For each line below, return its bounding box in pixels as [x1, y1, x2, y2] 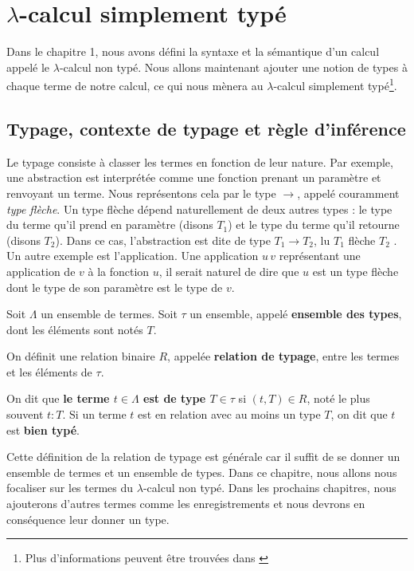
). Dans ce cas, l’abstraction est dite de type [55, 231, 271, 248]
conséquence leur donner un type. [6, 510, 170, 527]
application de [6, 262, 76, 279]
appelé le [6, 58, 50, 75]
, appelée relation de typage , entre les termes [167, 348, 400, 364]
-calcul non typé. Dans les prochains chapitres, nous [143, 479, 396, 496]
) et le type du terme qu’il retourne [228, 216, 400, 233]
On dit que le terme [6, 390, 110, 407]
